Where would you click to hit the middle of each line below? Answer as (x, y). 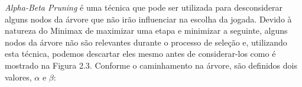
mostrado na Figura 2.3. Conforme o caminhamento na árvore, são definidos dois (151, 65)
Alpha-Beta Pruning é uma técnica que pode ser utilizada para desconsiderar (144, 7)
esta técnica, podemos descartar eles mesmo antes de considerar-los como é (140, 54)
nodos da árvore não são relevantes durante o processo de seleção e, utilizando (146, 42)
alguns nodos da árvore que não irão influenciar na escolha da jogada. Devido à (148, 19)
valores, (18, 77)
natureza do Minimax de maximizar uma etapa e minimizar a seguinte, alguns (146, 30)
